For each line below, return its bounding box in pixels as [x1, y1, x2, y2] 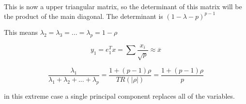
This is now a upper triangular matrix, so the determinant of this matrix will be [4, 1, 242, 11]
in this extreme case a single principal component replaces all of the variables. [4, 90, 235, 101]
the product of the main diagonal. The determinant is [4, 11, 163, 21]
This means [4, 27, 38, 37]
